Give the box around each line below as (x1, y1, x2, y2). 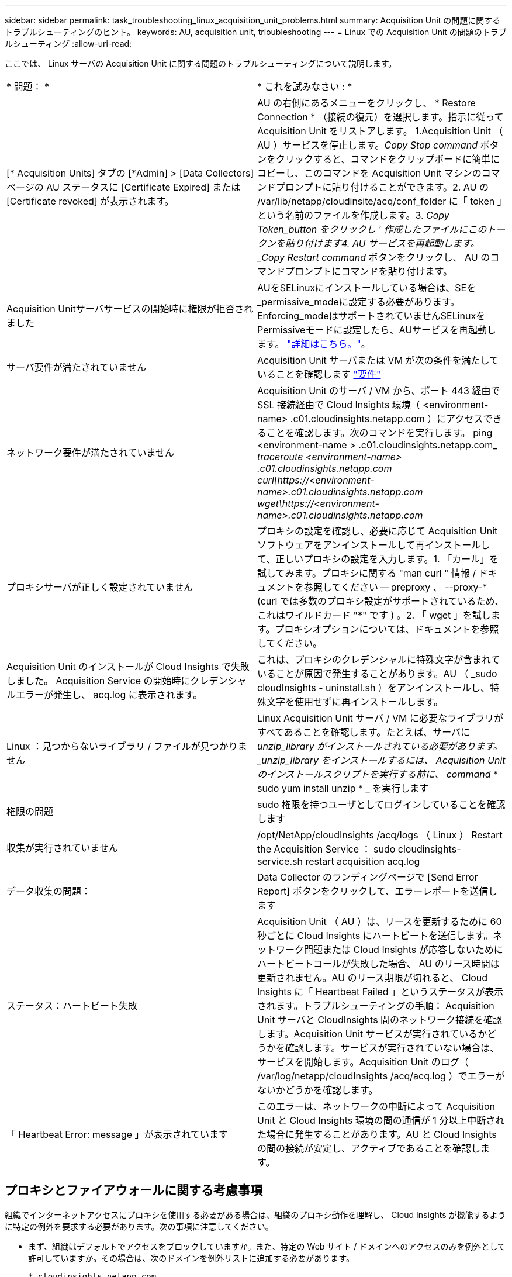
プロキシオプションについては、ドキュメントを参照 (275, 623, 499, 635)
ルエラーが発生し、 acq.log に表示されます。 (6, 689, 203, 700)
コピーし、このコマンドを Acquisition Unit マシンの (257, 167, 482, 179)
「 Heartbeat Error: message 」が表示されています (6, 1128, 229, 1140)
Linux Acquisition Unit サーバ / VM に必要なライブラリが (257, 712, 503, 724)
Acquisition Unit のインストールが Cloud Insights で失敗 (6, 661, 250, 672)
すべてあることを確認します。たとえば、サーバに (257, 726, 471, 738)
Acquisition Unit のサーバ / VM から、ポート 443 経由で (257, 385, 500, 396)
